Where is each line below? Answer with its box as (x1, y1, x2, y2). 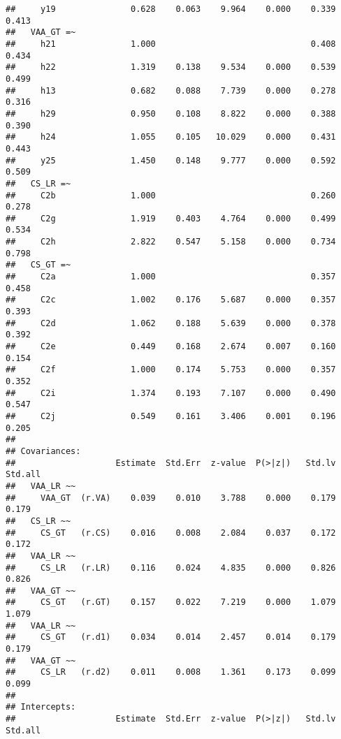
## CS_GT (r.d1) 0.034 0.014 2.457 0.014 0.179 (6, 632, 336, 643)
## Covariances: (6, 446, 81, 456)
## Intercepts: (6, 702, 76, 712)
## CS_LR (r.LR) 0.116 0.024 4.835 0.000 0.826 (6, 562, 336, 573)
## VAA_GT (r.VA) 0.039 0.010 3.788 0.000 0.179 (6, 492, 336, 503)
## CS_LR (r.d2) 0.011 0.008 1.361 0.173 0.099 (6, 667, 336, 678)
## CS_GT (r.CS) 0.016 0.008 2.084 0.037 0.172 (6, 527, 336, 538)
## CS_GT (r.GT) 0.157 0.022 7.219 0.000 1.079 (6, 597, 336, 608)
